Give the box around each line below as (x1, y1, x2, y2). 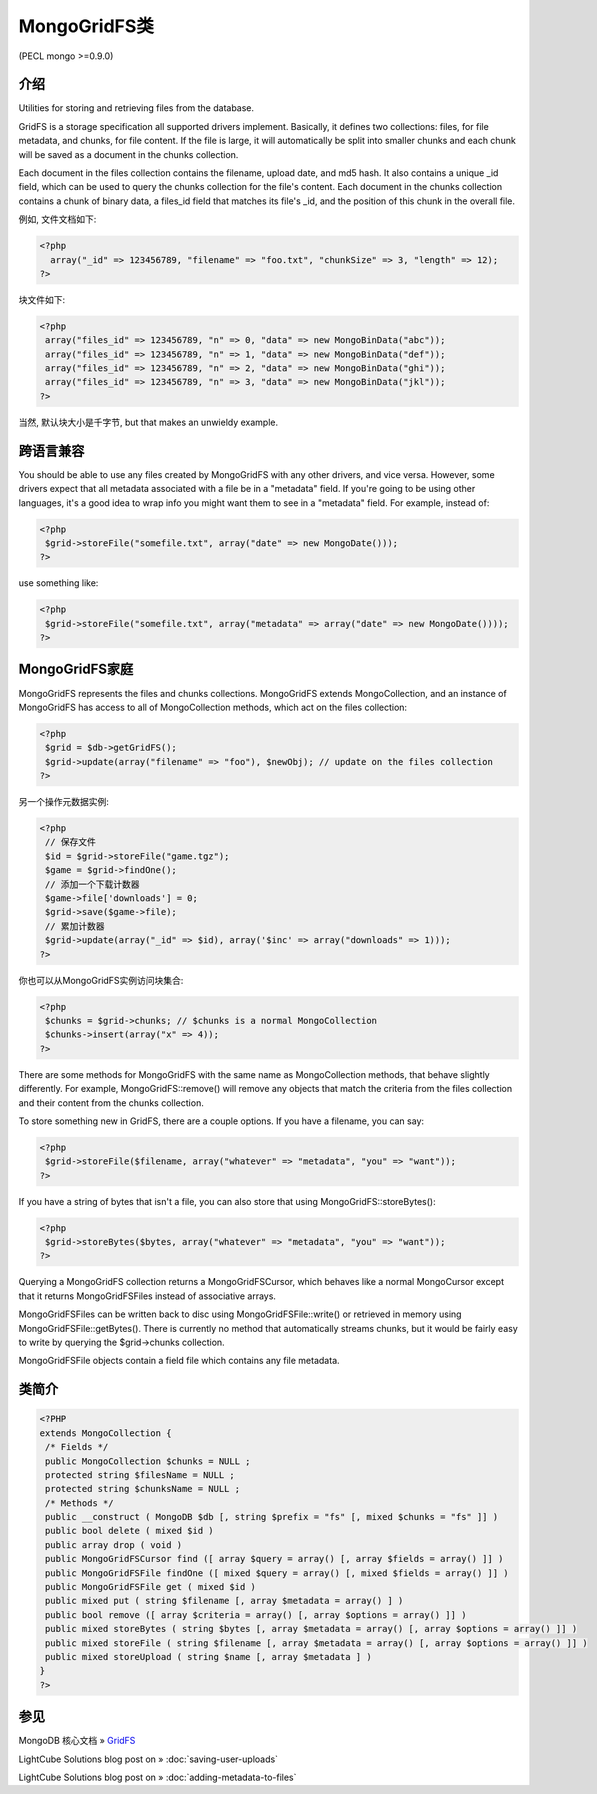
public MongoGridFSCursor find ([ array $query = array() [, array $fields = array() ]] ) (45, 1553, 504, 1565)
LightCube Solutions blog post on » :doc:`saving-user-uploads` (18, 1753, 279, 1765)
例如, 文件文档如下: (18, 213, 97, 225)
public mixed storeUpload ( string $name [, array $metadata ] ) (45, 1651, 372, 1662)
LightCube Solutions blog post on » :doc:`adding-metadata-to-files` (18, 1771, 297, 1784)
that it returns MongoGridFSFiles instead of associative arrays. (18, 1290, 277, 1302)
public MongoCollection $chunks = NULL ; (45, 1455, 251, 1467)
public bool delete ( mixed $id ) (45, 1525, 214, 1537)
